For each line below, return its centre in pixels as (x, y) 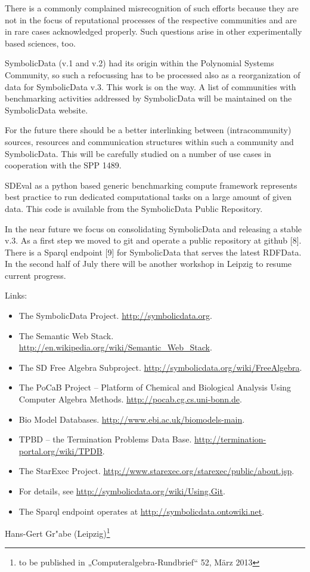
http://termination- (230, 439)
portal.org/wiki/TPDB (61, 450)
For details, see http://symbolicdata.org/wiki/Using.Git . (122, 491)
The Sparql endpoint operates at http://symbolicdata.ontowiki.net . (142, 511)
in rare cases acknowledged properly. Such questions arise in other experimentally (154, 31)
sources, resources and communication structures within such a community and (149, 141)
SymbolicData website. (46, 110)
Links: (16, 295)
